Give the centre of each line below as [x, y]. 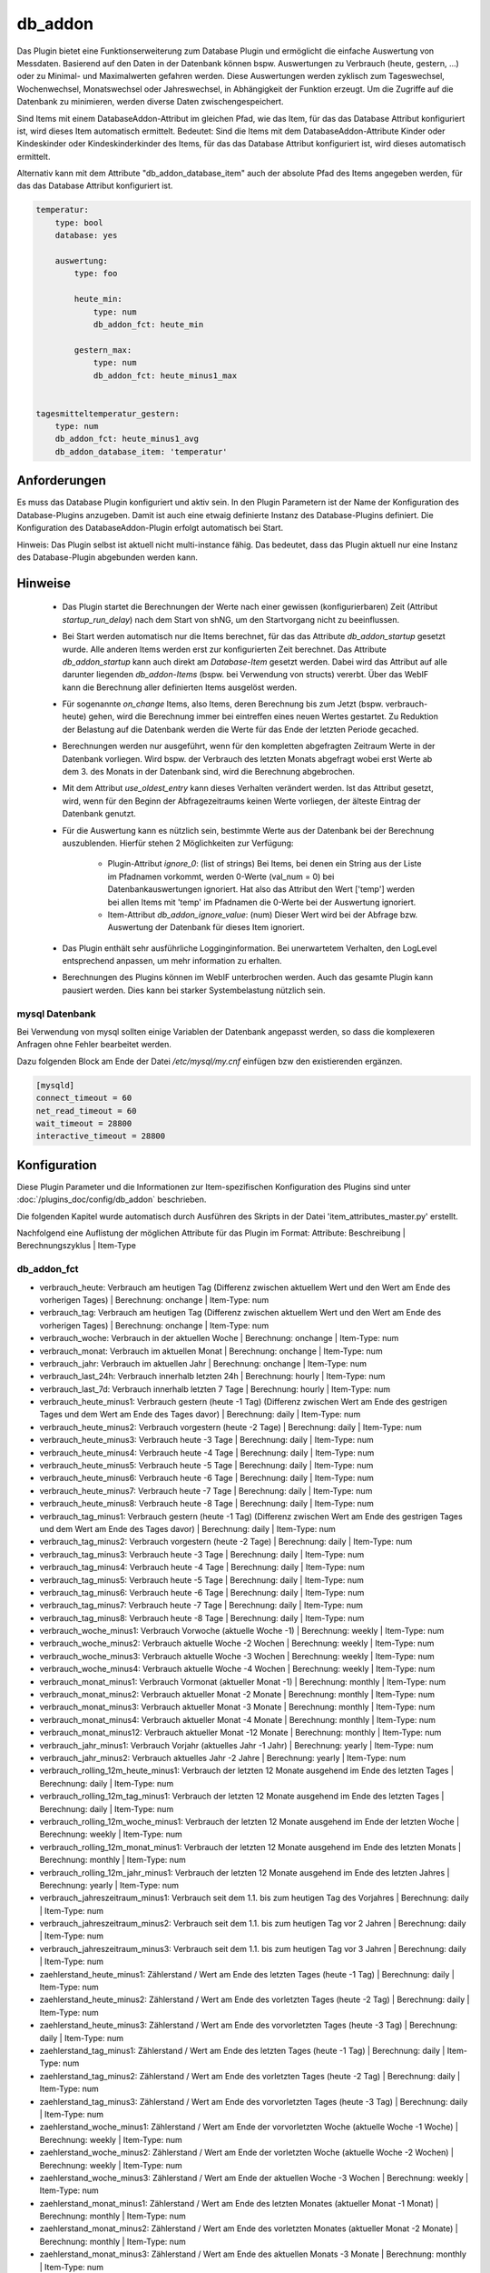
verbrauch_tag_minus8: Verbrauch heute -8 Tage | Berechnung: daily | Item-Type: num [202, 1617]
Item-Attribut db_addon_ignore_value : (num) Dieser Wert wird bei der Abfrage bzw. [263, 915]
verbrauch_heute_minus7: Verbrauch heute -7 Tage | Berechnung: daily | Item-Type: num [206, 1490]
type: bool [79, 222]
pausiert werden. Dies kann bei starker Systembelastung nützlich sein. [194, 990]
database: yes [86, 235]
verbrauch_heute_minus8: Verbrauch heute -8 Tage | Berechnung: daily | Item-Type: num [206, 1504]
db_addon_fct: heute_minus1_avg [127, 439]
